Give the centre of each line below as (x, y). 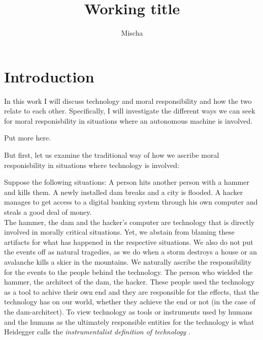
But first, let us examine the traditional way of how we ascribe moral (112, 155)
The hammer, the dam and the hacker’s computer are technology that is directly (129, 222)
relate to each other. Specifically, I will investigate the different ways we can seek (130, 111)
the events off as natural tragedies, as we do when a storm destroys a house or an (131, 252)
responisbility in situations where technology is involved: (92, 165)
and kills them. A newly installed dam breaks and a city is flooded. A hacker (124, 192)
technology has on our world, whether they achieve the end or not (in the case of (130, 302)
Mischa (132, 33)
